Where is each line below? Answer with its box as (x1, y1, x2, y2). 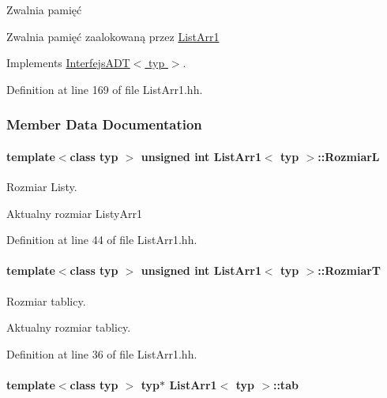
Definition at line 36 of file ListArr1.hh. (6, 345, 197, 362)
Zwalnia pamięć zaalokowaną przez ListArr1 (6, 28, 220, 44)
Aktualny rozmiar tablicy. (6, 319, 131, 336)
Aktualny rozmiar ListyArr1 (6, 205, 142, 221)
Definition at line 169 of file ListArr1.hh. (6, 81, 203, 97)
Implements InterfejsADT (6, 54, 130, 71)
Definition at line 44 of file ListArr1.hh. (6, 231, 197, 248)
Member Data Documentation (6, 115, 202, 134)
